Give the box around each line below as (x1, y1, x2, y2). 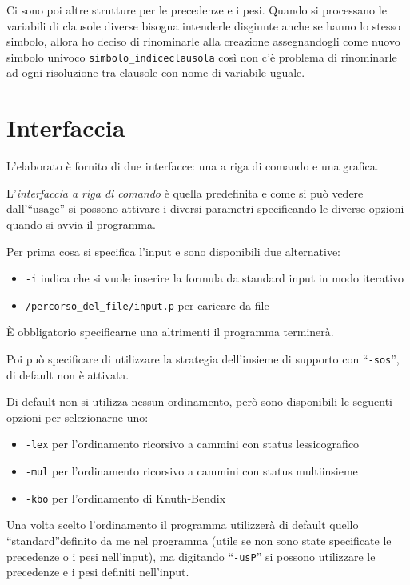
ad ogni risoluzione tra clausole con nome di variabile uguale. (6, 64, 305, 81)
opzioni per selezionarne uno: (6, 408, 149, 425)
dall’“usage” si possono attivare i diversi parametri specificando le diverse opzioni (6, 200, 404, 217)
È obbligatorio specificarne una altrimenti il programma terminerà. (6, 323, 334, 340)
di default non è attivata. (6, 366, 129, 383)
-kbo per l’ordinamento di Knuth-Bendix (25, 489, 226, 506)
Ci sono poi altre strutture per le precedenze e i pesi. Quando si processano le (6, 2, 387, 18)
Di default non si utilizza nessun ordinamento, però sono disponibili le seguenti (6, 393, 392, 410)
